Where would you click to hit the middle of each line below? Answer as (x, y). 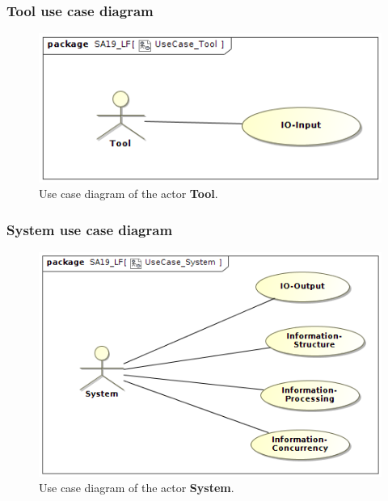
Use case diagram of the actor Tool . (129, 194)
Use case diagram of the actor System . (137, 488)
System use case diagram (90, 229)
